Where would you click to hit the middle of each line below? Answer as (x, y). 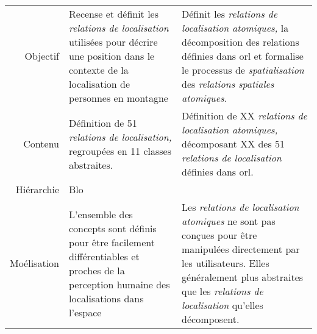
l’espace (85, 312)
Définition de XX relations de (244, 115)
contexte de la (99, 70)
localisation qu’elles (223, 305)
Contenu (41, 144)
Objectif (42, 56)
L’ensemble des (101, 214)
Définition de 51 (103, 123)
